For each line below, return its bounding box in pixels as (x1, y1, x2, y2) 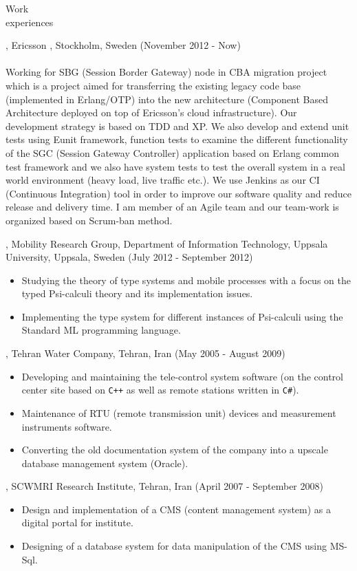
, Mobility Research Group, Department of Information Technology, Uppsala (6, 236, 328, 250)
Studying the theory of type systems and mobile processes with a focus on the (21, 272, 351, 287)
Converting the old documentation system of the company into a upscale (21, 442, 328, 457)
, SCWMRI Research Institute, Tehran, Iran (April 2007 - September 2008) (6, 479, 323, 493)
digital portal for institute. (21, 515, 133, 530)
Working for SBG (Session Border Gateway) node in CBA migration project (6, 65, 327, 79)
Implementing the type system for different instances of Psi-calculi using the (21, 309, 343, 323)
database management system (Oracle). (21, 455, 188, 470)
